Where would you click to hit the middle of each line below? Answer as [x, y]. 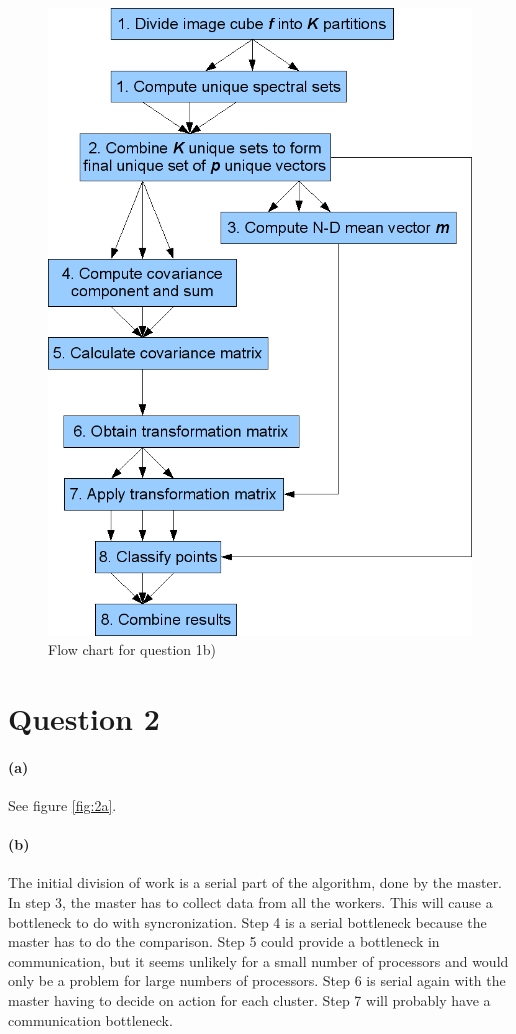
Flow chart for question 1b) [132, 649]
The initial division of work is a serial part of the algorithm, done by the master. [255, 882]
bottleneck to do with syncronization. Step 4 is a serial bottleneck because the [247, 921]
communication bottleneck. [90, 1019]
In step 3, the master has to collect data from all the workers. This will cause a [250, 901]
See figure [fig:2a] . [62, 804]
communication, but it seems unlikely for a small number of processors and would [258, 960]
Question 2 [84, 717]
